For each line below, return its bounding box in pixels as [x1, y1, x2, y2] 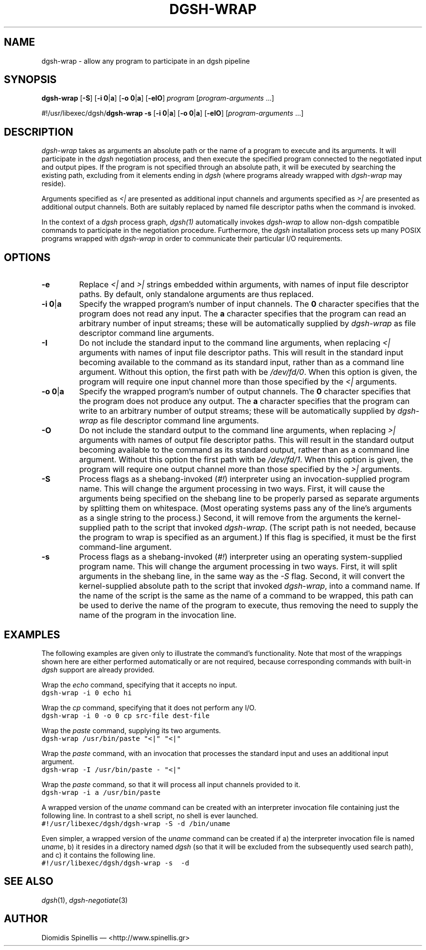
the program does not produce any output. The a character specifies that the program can [79, 396, 410, 406]
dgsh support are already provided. [41, 665, 155, 674]
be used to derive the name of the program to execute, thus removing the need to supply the [79, 600, 418, 611]
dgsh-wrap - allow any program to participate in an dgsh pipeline [41, 56, 250, 65]
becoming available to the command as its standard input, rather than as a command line [79, 357, 404, 368]
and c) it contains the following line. [41, 850, 155, 859]
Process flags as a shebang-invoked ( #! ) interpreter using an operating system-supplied [79, 552, 403, 562]
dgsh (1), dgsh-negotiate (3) [41, 896, 128, 904]
